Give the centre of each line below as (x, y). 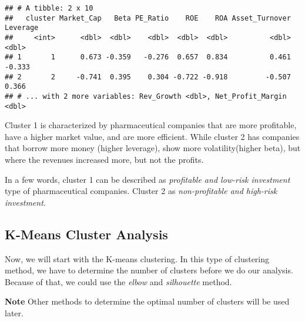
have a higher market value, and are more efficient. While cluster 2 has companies (152, 136)
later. (14, 312)
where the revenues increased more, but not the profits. (104, 159)
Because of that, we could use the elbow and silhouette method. (118, 281)
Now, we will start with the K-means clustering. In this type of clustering (137, 258)
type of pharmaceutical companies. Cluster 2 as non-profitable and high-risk (141, 191)
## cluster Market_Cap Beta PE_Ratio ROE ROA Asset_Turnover (148, 18)
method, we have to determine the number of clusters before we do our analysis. (149, 270)
